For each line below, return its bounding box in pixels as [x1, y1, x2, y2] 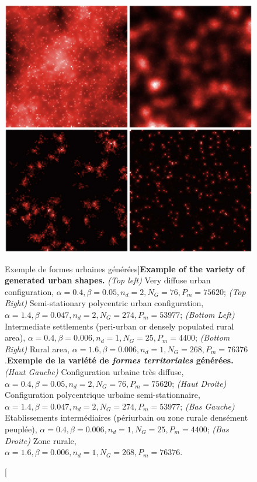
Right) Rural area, [5, 342, 70, 355]
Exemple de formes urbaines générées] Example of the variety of [5, 262, 245, 275]
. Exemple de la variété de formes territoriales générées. [5, 354, 234, 366]
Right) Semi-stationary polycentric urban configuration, [5, 297, 204, 309]
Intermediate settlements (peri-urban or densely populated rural [5, 320, 234, 332]
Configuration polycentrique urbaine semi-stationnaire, [5, 389, 200, 401]
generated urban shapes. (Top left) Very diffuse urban [5, 274, 211, 286]
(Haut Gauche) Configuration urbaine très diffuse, [5, 365, 184, 377]
